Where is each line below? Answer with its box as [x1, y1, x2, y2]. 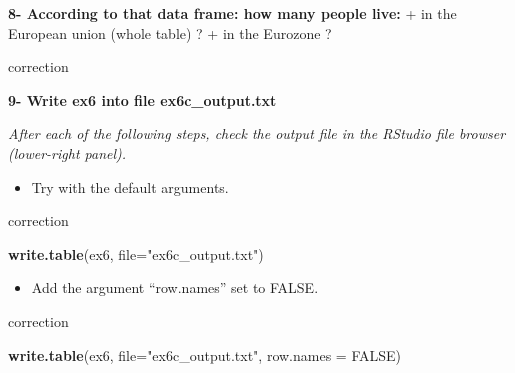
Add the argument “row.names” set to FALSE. [31, 277, 319, 298]
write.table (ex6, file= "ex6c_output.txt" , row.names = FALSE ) [8, 344, 402, 365]
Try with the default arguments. [31, 176, 229, 197]
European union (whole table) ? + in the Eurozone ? [8, 22, 332, 43]
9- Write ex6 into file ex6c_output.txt [8, 89, 277, 110]
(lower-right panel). [8, 142, 127, 163]
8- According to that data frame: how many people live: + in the [8, 3, 457, 23]
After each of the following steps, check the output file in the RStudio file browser [8, 123, 506, 144]
